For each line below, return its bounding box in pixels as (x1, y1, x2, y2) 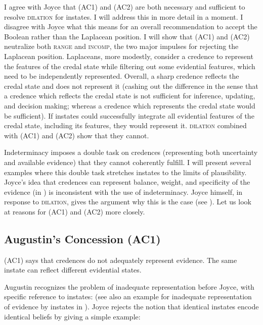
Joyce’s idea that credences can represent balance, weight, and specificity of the (4, 177, 250, 187)
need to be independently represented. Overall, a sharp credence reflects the (4, 71, 239, 81)
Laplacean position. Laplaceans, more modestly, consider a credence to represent (4, 50, 253, 61)
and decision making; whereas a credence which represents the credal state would (4, 100, 255, 111)
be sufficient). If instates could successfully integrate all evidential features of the (4, 110, 254, 121)
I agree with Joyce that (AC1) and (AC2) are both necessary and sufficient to (4, 2, 245, 12)
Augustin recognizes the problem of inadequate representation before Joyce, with (4, 281, 254, 292)
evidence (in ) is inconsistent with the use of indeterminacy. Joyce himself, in (4, 186, 243, 197)
